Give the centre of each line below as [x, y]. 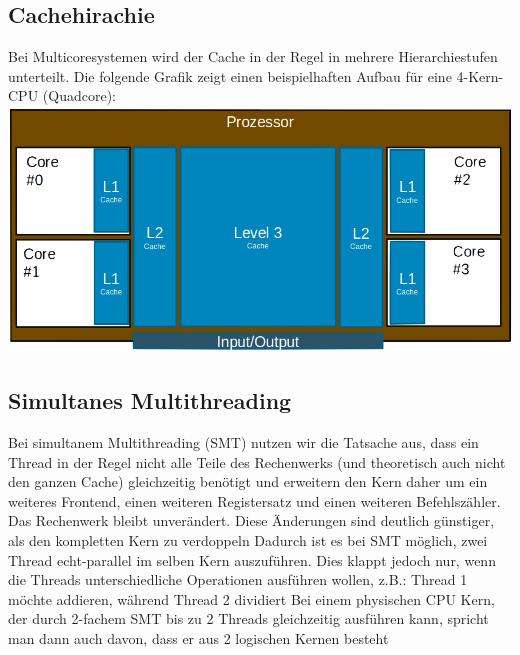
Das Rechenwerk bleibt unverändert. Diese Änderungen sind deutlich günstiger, [251, 520]
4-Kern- [480, 75]
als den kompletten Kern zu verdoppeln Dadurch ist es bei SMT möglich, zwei [248, 539]
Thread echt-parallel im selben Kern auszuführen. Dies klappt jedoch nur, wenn [252, 559]
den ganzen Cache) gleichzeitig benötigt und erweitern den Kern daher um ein [248, 481]
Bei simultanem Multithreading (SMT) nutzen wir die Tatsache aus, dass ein [243, 442]
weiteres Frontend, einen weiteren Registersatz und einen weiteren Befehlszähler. [254, 500]
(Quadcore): [79, 95]
